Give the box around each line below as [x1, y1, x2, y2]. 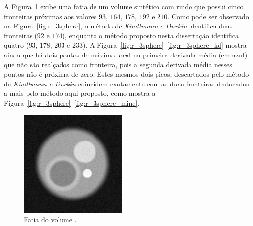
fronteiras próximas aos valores [4, 11, 97, 21]
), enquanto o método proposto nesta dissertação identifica [62, 30, 239, 40]
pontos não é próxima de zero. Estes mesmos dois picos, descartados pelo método [4, 69, 249, 79]
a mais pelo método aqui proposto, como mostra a [4, 88, 156, 98]
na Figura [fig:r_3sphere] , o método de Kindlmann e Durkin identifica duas [4, 21, 233, 31]
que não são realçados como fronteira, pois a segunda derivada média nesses [4, 59, 232, 69]
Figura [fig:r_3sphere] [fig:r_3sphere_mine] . [4, 97, 140, 108]
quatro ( [4, 40, 29, 50]
